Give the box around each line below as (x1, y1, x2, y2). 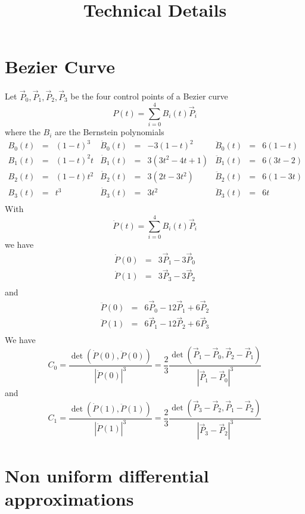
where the (5, 126, 41, 138)
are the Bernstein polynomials (55, 126, 164, 138)
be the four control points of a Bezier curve (70, 90, 228, 102)
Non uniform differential (5, 463, 209, 487)
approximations (5, 486, 134, 510)
